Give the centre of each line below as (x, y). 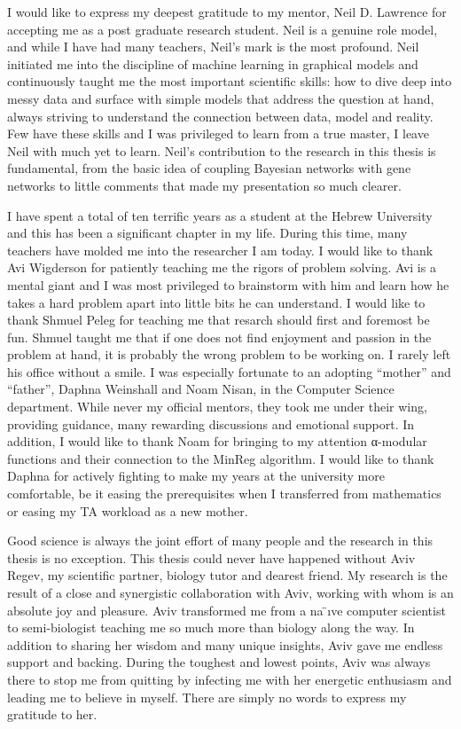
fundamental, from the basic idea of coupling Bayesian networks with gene (209, 168)
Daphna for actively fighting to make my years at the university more (196, 476)
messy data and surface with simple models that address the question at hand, (221, 98)
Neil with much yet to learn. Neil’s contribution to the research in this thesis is (222, 150)
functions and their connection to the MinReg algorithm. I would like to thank (221, 458)
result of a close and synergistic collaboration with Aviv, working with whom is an (230, 592)
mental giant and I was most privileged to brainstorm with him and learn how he (228, 284)
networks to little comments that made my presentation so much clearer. (204, 185)
